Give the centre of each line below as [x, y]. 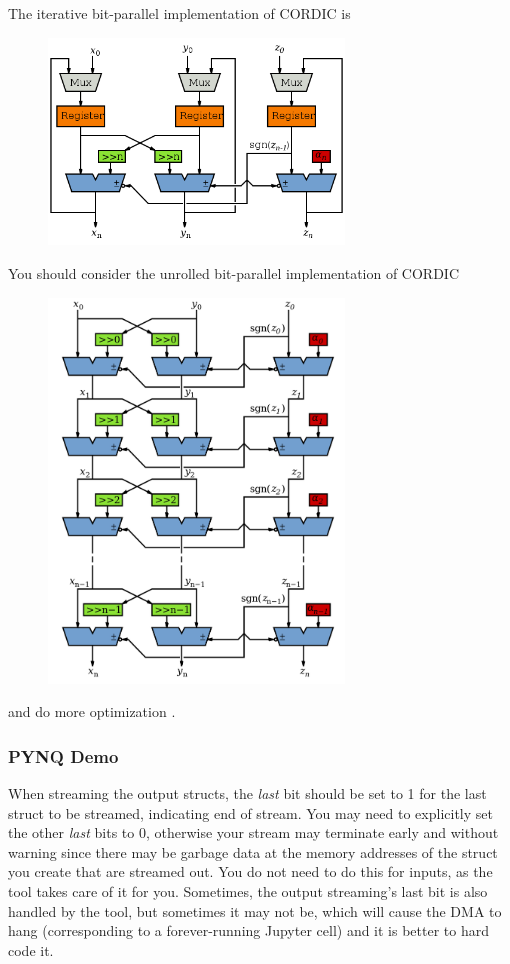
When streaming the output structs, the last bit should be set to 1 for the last [247, 793]
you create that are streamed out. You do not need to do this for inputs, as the [250, 871]
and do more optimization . [92, 711]
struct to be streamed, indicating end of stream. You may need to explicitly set [250, 812]
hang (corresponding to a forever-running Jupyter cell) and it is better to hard [248, 930]
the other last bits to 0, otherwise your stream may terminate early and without [253, 832]
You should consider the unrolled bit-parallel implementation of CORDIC [234, 272]
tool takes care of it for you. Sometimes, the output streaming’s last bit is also [248, 891]
